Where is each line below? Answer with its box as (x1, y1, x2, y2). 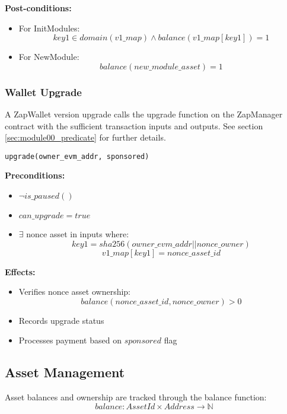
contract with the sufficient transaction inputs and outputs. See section (5, 119, 263, 132)
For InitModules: (18, 21, 80, 34)
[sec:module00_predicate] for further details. (5, 131, 166, 144)
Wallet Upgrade (5, 84, 82, 99)
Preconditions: (5, 169, 65, 181)
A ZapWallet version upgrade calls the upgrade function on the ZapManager (5, 108, 283, 120)
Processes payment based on (18, 334, 122, 346)
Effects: (5, 265, 36, 278)
